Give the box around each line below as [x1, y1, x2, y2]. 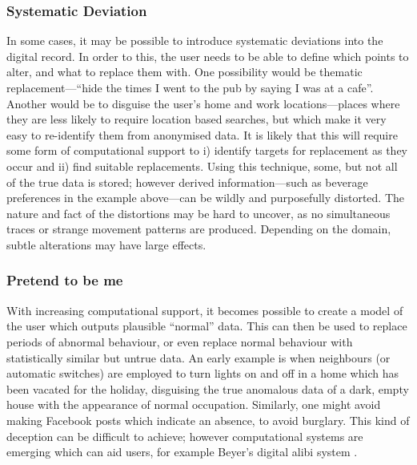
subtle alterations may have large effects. [6, 236, 206, 253]
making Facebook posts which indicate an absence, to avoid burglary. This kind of [6, 411, 410, 428]
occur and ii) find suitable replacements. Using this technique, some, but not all [6, 157, 398, 174]
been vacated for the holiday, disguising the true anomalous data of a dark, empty [6, 380, 409, 397]
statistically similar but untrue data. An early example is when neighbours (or [6, 349, 391, 366]
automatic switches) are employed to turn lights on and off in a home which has [6, 365, 399, 382]
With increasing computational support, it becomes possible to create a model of [6, 301, 403, 318]
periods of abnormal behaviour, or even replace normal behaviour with [6, 333, 353, 350]
